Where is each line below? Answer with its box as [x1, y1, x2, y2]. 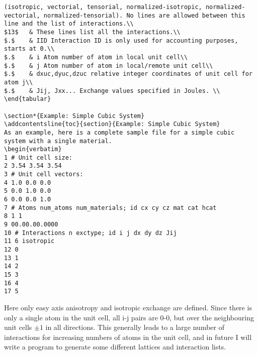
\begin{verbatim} [4, 146, 62, 153]
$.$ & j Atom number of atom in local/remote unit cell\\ [4, 62, 213, 69]
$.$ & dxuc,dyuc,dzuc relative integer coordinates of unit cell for [4, 70, 252, 78]
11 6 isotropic [4, 238, 55, 245]
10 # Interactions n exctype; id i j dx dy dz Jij [4, 229, 177, 236]
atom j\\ [4, 78, 33, 86]
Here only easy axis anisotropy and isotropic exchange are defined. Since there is [4, 302, 252, 312]
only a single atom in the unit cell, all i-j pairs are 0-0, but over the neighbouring [4, 312, 254, 322]
